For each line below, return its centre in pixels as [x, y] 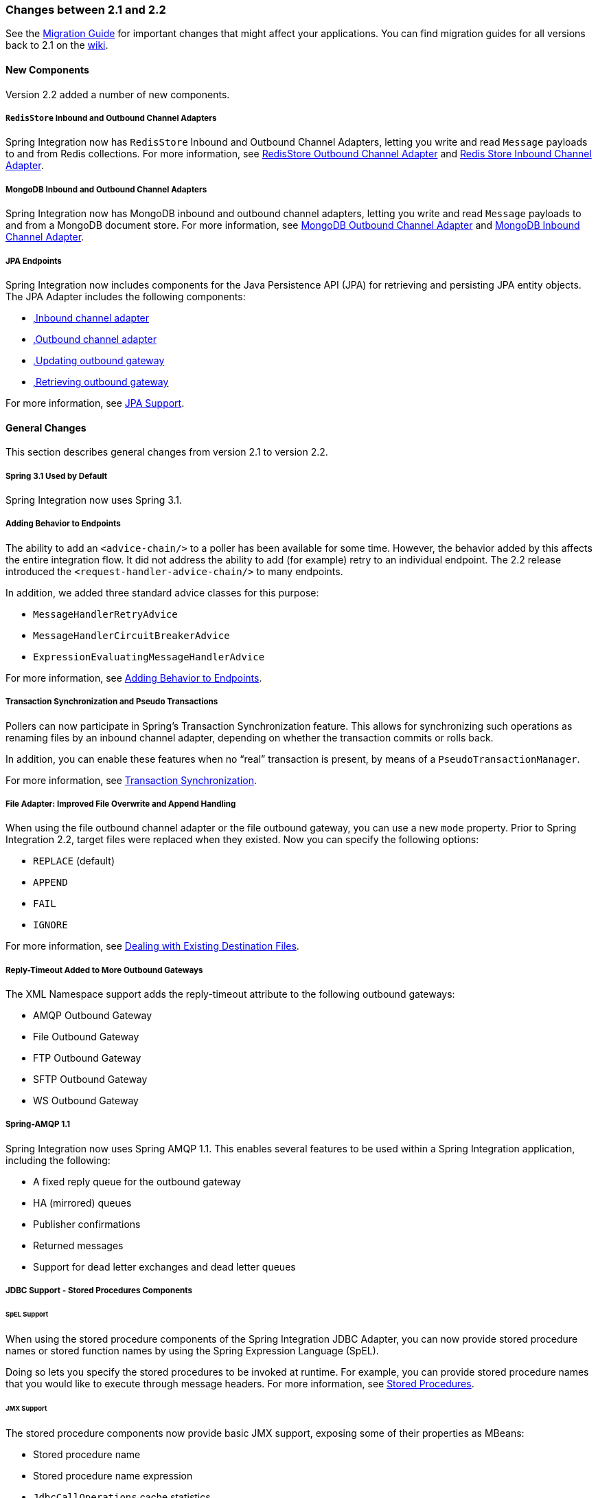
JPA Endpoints [34, 261]
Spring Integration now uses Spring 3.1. [94, 500]
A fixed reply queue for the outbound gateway [137, 1181]
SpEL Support [27, 1315]
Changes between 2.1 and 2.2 [86, 10]
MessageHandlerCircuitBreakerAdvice [131, 635]
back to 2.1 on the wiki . [57, 45]
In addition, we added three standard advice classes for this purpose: [162, 592]
